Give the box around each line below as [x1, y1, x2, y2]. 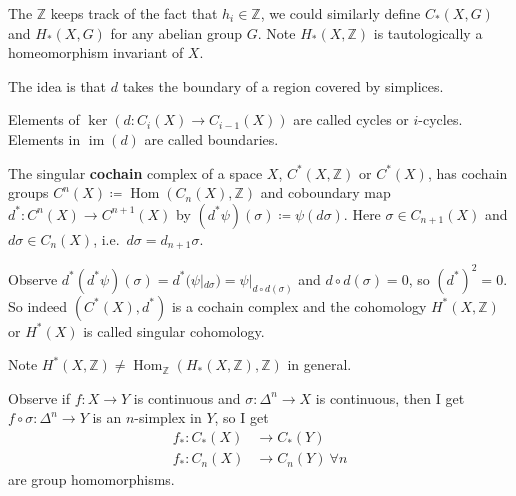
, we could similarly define [260, 3, 421, 23]
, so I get [214, 407, 269, 428]
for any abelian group [110, 22, 243, 43]
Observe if [8, 387, 70, 408]
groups [8, 182, 49, 203]
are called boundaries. [144, 128, 279, 149]
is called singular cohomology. [83, 320, 265, 341]
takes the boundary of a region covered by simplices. [122, 75, 444, 96]
